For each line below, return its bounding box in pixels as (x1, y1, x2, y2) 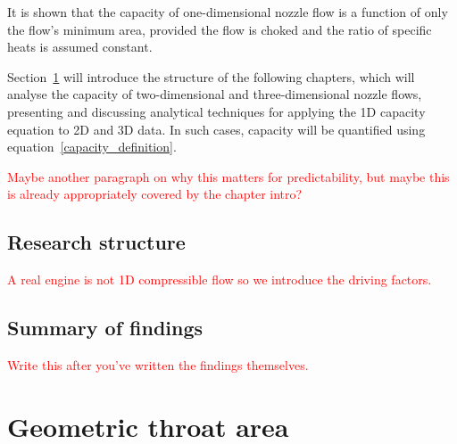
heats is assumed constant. (7, 37, 153, 56)
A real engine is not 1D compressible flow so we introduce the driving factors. (7, 270, 432, 289)
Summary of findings (7, 314, 204, 341)
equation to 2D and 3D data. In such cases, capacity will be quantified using (7, 119, 426, 138)
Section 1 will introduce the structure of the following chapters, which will (7, 67, 415, 86)
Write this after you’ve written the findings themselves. (7, 355, 309, 374)
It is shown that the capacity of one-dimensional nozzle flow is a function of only (7, 3, 448, 21)
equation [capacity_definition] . (7, 137, 177, 156)
